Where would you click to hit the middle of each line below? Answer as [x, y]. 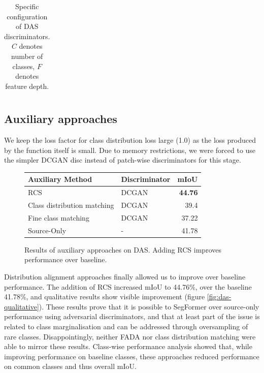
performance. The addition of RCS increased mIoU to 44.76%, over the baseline [128, 286]
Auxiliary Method [60, 179]
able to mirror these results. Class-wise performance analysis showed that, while [128, 346]
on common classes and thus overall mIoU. [70, 366]
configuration [27, 16]
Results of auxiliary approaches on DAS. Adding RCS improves [123, 249]
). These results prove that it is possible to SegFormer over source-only [149, 306]
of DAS [27, 26]
